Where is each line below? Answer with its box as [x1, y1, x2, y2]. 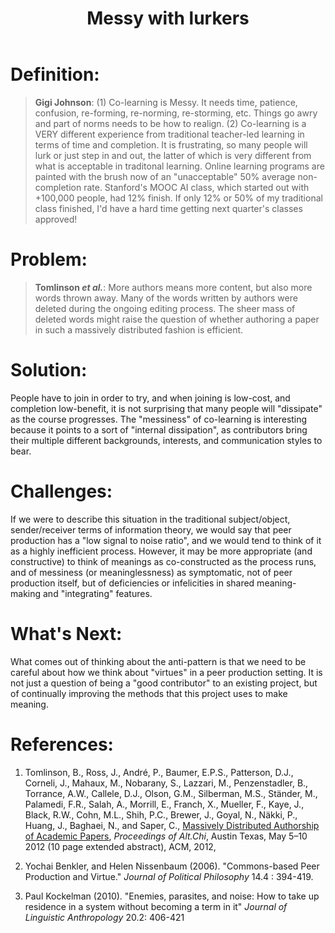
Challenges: [10, 480, 113, 502]
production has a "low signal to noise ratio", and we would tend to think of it [10, 534, 322, 546]
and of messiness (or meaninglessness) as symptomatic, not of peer [10, 566, 293, 578]
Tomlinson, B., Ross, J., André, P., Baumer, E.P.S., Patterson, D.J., [24, 766, 294, 778]
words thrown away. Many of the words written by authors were [34, 292, 298, 304]
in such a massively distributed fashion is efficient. [34, 323, 244, 336]
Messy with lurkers [86, 7, 250, 30]
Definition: [10, 63, 100, 86]
